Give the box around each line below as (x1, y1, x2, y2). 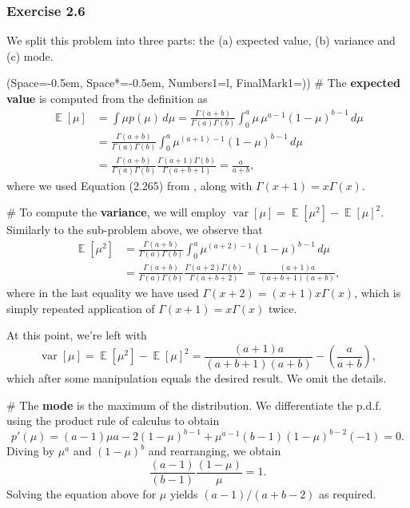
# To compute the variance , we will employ (6, 204, 226, 220)
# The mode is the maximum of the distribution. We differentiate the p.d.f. (6, 396, 382, 413)
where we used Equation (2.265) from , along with (6, 177, 253, 193)
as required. (319, 485, 376, 502)
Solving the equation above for (6, 485, 157, 502)
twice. (268, 300, 297, 316)
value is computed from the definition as (6, 90, 208, 106)
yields (169, 485, 198, 502)
